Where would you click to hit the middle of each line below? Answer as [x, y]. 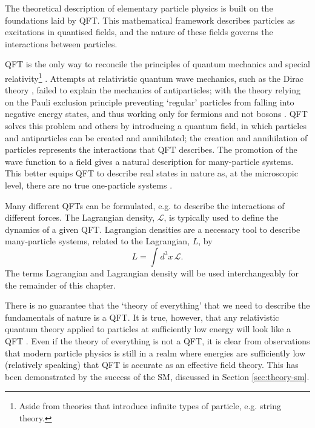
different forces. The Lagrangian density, [80, 217]
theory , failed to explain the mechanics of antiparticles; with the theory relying [153, 90]
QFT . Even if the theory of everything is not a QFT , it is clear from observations [157, 340]
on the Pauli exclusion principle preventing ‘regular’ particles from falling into [150, 102]
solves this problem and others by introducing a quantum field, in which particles [156, 125]
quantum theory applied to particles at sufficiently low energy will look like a [148, 329]
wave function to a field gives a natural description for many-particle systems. [149, 161]
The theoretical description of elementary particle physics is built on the [139, 8]
